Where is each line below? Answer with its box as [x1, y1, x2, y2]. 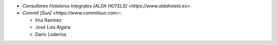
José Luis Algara [35, 24, 71, 30]
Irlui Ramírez [35, 17, 62, 23]
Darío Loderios [35, 31, 67, 37]
